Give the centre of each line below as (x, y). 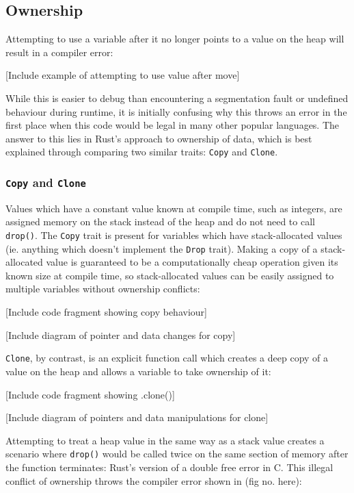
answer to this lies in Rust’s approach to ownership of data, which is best (159, 138)
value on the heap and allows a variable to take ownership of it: (138, 371)
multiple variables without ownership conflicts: (103, 289)
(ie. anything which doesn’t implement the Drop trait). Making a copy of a (162, 248)
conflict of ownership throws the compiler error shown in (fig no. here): (154, 480)
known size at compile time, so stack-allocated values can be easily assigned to (170, 275)
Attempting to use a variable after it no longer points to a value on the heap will (175, 39)
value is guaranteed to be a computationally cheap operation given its (192, 262)
